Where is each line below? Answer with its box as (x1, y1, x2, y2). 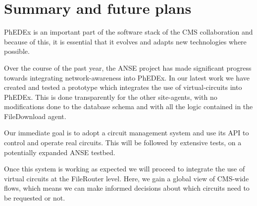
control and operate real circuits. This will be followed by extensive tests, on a (4, 137, 242, 148)
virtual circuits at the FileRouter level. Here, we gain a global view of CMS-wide (4, 173, 249, 183)
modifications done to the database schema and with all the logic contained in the (4, 101, 253, 112)
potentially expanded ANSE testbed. (4, 147, 115, 157)
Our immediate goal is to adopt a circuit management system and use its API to (4, 127, 249, 138)
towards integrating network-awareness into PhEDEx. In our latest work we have (4, 72, 250, 82)
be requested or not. (4, 193, 65, 203)
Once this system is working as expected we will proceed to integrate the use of (4, 164, 245, 174)
